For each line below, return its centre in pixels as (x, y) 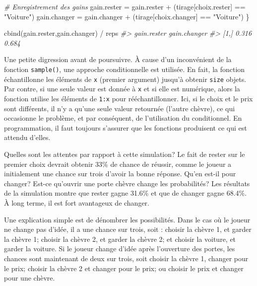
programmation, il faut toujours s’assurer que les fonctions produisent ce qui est (126, 127)
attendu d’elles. (27, 137)
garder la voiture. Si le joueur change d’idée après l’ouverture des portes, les (120, 249)
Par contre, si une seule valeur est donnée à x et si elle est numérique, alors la (122, 89)
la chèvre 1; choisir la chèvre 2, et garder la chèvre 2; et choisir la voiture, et (120, 239)
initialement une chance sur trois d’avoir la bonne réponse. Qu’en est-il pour (120, 174)
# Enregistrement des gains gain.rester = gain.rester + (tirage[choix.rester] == (125, 6)
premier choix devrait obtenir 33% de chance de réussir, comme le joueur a (118, 164)
